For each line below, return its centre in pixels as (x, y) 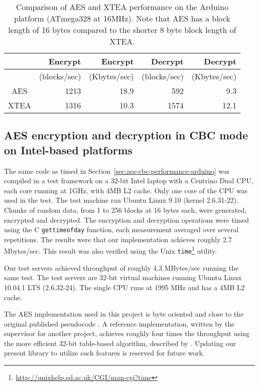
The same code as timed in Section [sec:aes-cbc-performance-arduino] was (117, 171)
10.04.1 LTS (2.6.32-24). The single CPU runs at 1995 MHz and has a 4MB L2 (125, 287)
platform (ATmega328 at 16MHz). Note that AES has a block (122, 18)
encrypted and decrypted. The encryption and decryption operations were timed (127, 219)
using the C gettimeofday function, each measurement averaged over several (121, 229)
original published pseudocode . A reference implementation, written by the (119, 323)
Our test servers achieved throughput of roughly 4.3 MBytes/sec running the (121, 267)
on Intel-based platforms (68, 150)
